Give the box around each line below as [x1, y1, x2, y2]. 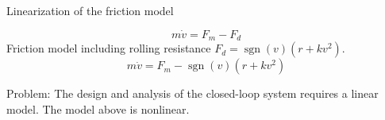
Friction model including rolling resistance [6, 40, 211, 56]
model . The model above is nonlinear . [6, 100, 190, 117]
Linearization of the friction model [6, 2, 174, 18]
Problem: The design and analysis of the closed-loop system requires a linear [6, 85, 379, 102]
